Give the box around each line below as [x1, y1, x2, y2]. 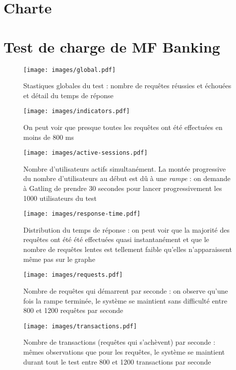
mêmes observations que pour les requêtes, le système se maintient [23, 346, 225, 357]
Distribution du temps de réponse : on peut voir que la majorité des [23, 224, 230, 235]
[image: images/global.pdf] [23, 66, 116, 73]
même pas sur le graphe [23, 253, 95, 264]
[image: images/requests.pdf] [23, 271, 123, 279]
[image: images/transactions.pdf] [23, 322, 137, 330]
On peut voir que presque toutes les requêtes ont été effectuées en [23, 122, 223, 132]
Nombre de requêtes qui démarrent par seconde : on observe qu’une [23, 285, 228, 296]
